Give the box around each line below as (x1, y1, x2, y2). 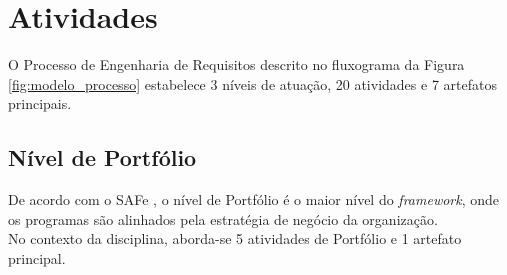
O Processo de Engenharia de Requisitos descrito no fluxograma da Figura (8, 54, 465, 75)
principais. (8, 93, 72, 114)
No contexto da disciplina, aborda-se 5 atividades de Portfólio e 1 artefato (8, 228, 462, 249)
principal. (8, 247, 66, 268)
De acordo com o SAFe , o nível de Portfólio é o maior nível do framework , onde (8, 189, 500, 210)
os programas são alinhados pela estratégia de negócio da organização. (8, 208, 438, 229)
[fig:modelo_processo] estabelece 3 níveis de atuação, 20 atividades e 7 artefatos (8, 73, 497, 94)
